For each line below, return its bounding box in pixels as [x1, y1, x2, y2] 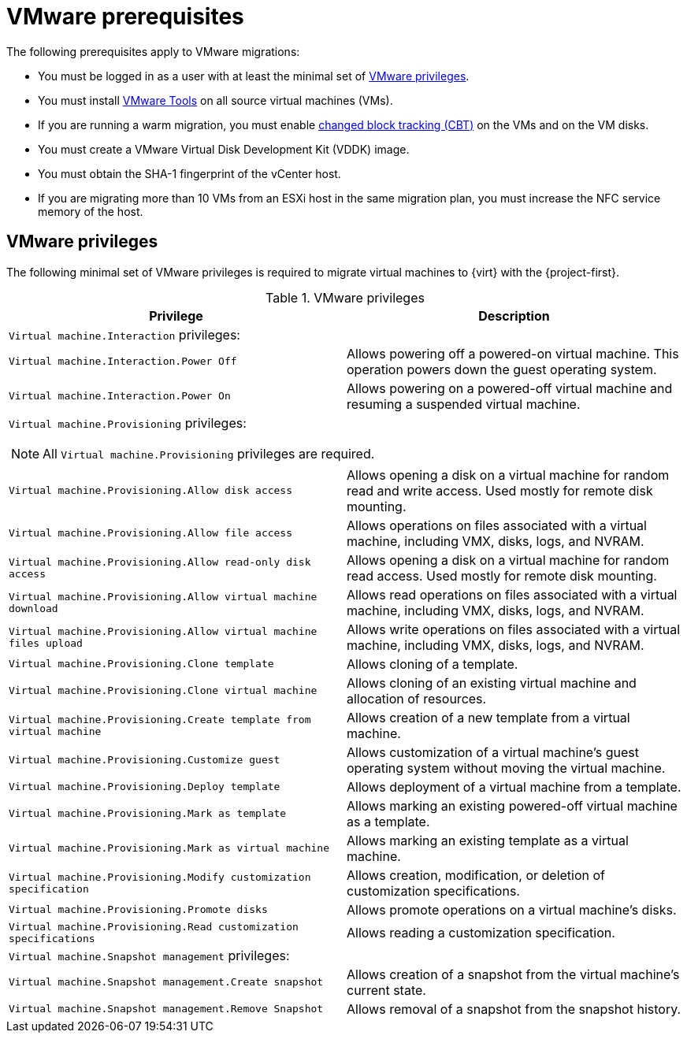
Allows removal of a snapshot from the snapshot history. [347, 1000, 681, 1017]
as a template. [347, 813, 430, 829]
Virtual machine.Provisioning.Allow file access [9, 527, 293, 540]
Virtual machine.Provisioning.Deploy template [9, 781, 280, 793]
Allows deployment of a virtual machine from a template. [347, 778, 681, 795]
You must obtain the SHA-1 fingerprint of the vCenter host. [38, 166, 341, 180]
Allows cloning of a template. [347, 655, 518, 672]
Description [478, 307, 550, 324]
